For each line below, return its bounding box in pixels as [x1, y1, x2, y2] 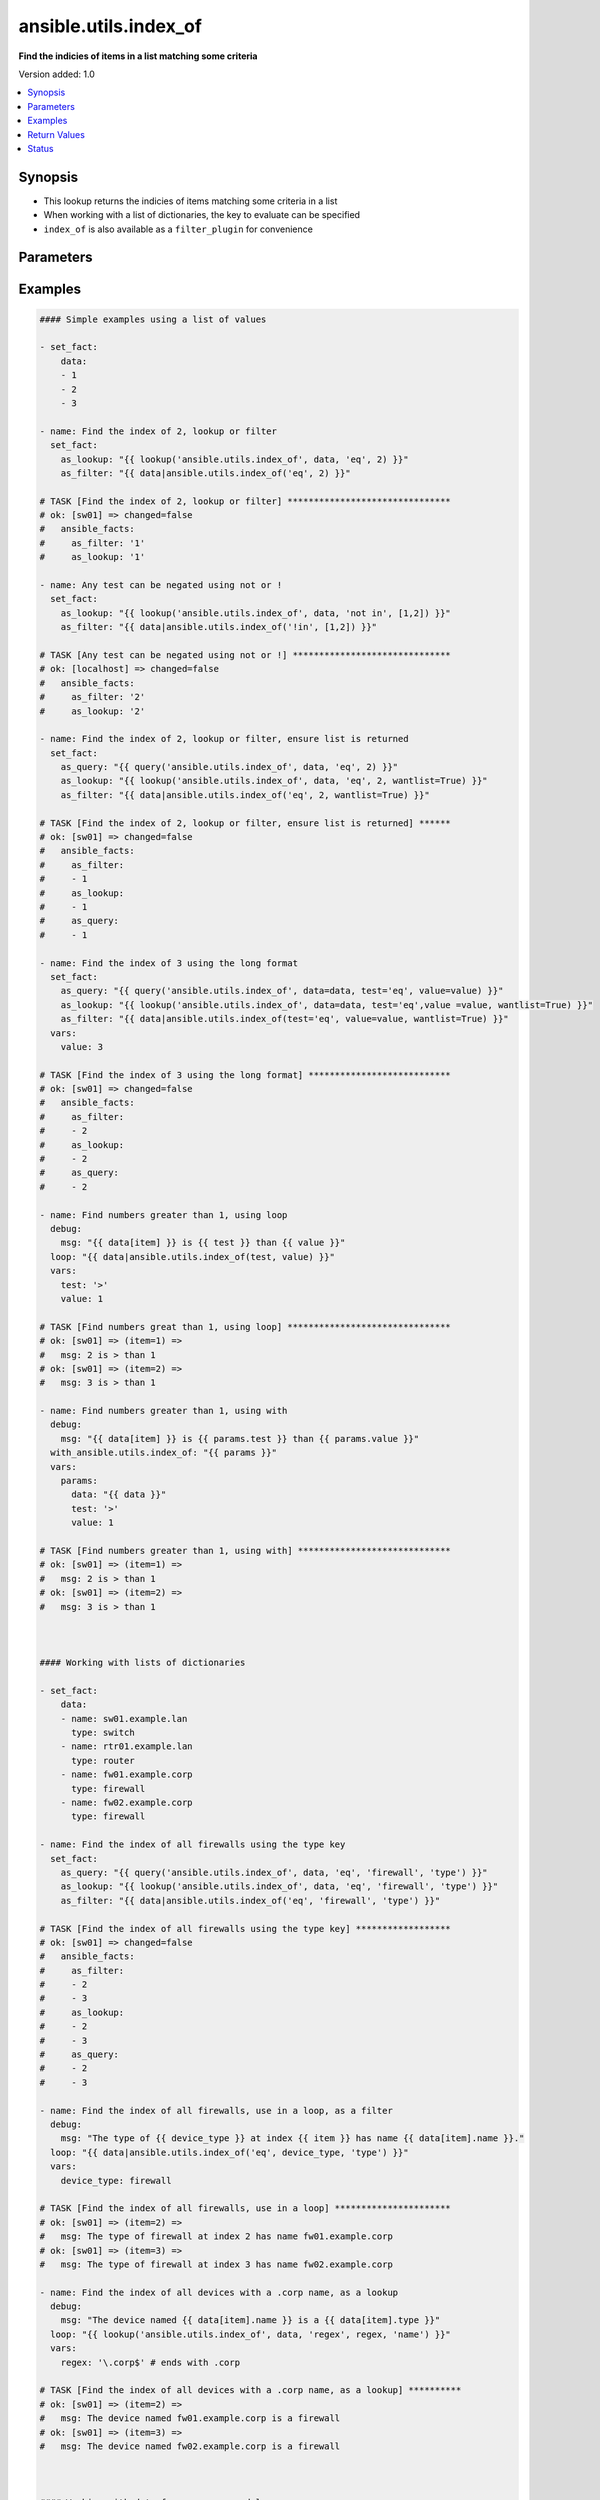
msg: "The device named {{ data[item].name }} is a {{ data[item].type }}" [60, 2315, 441, 2326]
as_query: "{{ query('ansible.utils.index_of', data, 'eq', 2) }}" [60, 761, 399, 773]
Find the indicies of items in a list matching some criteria [18, 50, 258, 62]
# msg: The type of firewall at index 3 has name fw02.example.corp [39, 2258, 394, 2270]
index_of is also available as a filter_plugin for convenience [43, 223, 314, 235]
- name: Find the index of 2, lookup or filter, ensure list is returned [39, 733, 409, 745]
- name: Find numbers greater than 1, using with [39, 1405, 288, 1417]
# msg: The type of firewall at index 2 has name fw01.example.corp [39, 2231, 394, 2242]
